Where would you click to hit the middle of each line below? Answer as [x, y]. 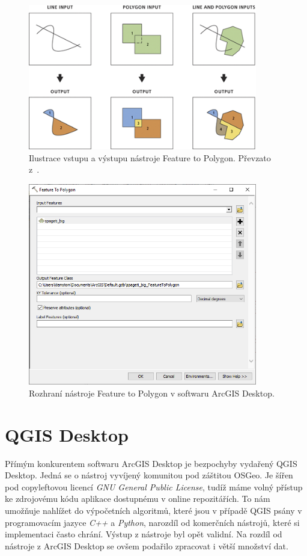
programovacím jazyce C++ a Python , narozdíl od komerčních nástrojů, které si [152, 522]
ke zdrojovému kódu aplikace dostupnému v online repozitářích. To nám [138, 499]
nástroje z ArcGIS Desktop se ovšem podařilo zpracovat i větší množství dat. [147, 545]
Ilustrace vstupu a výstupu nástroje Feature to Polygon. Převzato [150, 157]
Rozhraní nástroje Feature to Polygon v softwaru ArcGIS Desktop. [152, 393]
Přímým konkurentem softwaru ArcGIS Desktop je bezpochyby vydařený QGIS [151, 463]
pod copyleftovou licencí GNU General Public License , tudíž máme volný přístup [154, 487]
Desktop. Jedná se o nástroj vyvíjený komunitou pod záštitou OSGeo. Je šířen [149, 475]
